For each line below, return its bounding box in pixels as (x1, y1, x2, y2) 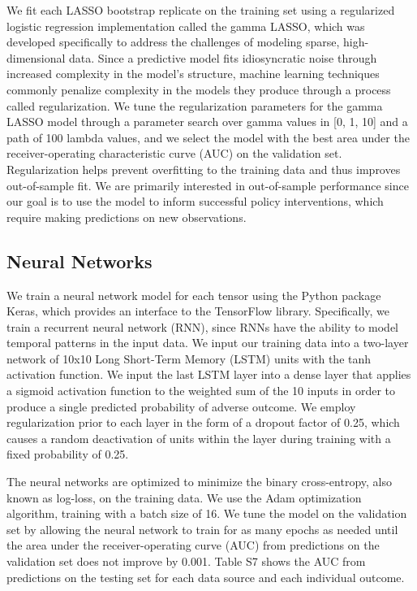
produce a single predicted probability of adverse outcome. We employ (6, 398, 356, 415)
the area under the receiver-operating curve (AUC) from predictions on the (6, 537, 380, 554)
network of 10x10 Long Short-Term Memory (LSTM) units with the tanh (6, 350, 372, 367)
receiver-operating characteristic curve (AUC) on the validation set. (6, 145, 342, 162)
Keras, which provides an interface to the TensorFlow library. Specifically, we (6, 302, 390, 319)
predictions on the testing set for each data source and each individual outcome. (6, 568, 405, 585)
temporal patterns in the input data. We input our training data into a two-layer (6, 334, 409, 351)
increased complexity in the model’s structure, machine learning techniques (6, 65, 380, 82)
